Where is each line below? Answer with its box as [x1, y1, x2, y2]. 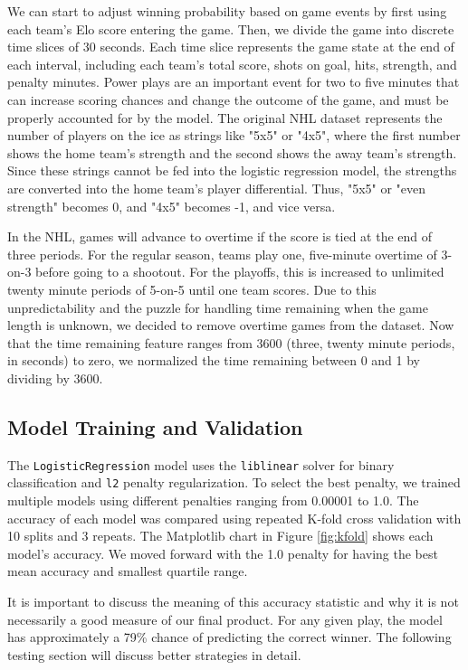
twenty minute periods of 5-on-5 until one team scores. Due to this [7, 279, 377, 298]
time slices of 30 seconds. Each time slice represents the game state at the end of [7, 37, 454, 56]
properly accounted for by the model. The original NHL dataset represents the [7, 108, 443, 127]
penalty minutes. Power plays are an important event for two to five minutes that [7, 72, 460, 91]
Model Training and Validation [7, 412, 303, 440]
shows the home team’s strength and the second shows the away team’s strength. [7, 143, 457, 162]
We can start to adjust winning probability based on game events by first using [7, 2, 447, 20]
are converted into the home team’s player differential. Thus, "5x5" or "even [7, 178, 426, 197]
